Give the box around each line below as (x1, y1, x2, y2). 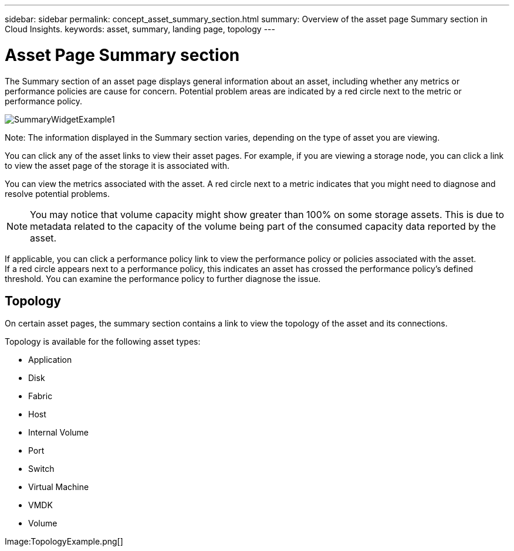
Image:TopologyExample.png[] (5, 536, 123, 547)
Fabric (28, 391, 53, 402)
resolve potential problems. (5, 188, 110, 199)
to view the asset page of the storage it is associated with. (5, 160, 230, 171)
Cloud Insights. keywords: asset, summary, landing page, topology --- (5, 24, 275, 34)
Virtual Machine (28, 482, 89, 492)
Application (28, 355, 72, 365)
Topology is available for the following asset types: (5, 336, 201, 347)
